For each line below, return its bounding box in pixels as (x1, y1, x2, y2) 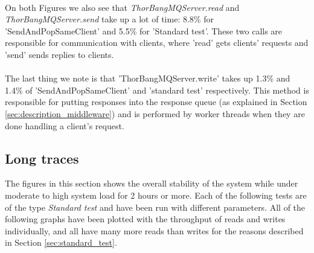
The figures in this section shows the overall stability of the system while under (5, 177, 298, 190)
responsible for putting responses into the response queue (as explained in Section (5, 95, 307, 108)
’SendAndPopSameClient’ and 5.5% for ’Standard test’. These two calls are (5, 24, 283, 37)
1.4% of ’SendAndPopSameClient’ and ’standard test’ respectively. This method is (5, 83, 309, 96)
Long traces (5, 149, 79, 167)
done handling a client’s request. (5, 119, 124, 132)
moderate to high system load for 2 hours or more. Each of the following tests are (5, 188, 307, 201)
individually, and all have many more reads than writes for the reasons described (5, 224, 304, 237)
